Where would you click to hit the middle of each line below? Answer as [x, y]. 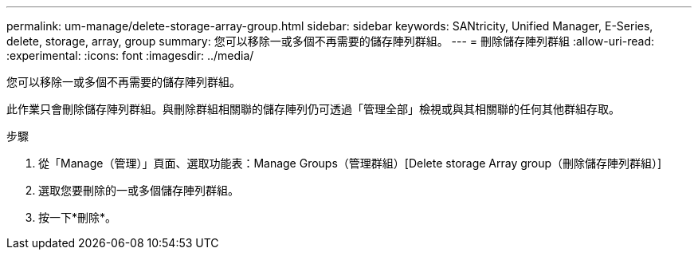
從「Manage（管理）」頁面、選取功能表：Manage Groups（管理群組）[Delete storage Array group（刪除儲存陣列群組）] [350, 163]
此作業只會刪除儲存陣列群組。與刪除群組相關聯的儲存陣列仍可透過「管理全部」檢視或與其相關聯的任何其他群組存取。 [313, 109]
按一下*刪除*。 [78, 217]
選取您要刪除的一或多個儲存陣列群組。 [139, 190]
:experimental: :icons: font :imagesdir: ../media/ [130, 55]
